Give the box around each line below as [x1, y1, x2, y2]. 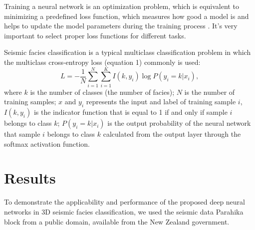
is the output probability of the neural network [107, 118, 251, 128]
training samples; [4, 96, 56, 107]
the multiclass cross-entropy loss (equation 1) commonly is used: [4, 56, 201, 67]
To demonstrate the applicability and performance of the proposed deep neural [4, 197, 245, 207]
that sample [4, 129, 40, 139]
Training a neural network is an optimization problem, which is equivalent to [4, 1, 239, 11]
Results [4, 168, 56, 188]
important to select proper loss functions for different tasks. [4, 30, 186, 40]
